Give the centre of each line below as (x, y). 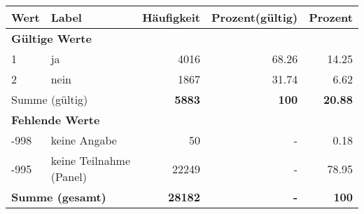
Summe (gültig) (50, 99)
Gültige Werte (51, 38)
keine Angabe (84, 140)
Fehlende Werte (56, 120)
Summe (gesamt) (59, 197)
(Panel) (69, 176)
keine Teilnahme (90, 160)
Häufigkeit (171, 17)
